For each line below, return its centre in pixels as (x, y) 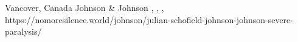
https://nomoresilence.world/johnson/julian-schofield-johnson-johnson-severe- (149, 19)
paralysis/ (23, 31)
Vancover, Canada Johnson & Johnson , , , (85, 7)
